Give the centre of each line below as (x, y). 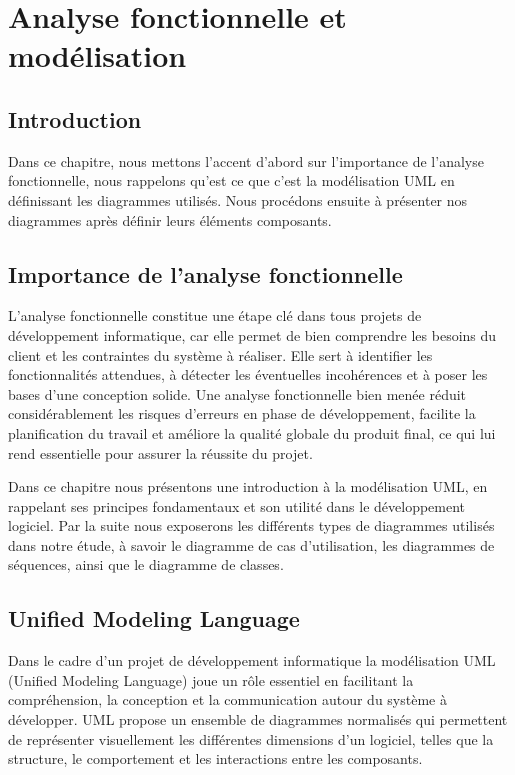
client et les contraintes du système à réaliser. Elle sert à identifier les (220, 354)
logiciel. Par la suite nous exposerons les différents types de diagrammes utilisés (251, 525)
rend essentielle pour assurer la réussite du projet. (160, 452)
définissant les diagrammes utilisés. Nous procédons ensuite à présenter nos (238, 199)
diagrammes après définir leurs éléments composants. (170, 219)
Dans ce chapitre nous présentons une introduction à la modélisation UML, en (248, 486)
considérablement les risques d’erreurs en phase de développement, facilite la (242, 413)
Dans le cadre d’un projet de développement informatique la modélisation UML (252, 660)
